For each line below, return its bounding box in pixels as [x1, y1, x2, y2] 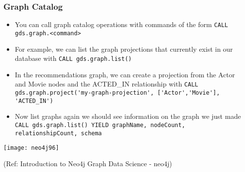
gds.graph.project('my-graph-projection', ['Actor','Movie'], [15, 89, 220, 97]
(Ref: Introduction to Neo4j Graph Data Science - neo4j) [3, 158, 172, 168]
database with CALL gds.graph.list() [15, 53, 132, 63]
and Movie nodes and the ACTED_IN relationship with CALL [15, 79, 198, 89]
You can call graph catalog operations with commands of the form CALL [15, 19, 228, 29]
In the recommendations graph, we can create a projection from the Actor [15, 69, 235, 79]
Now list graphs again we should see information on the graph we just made [15, 111, 241, 121]
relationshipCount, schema [15, 129, 102, 137]
